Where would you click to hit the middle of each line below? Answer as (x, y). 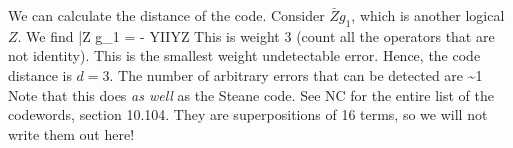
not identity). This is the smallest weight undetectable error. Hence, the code (244, 55)
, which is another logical (428, 15)
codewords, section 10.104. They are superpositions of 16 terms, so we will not (248, 114)
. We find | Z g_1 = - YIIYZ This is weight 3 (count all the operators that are (256, 35)
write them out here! (71, 133)
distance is (40, 74)
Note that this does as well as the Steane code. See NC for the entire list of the (251, 94)
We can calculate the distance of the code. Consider (166, 15)
